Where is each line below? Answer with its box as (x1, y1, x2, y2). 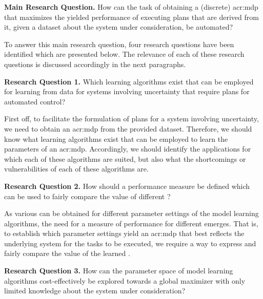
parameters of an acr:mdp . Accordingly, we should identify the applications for (4, 143, 251, 154)
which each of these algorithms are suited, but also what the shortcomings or (4, 153, 246, 164)
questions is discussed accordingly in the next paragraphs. (4, 58, 186, 69)
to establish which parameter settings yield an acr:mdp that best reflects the (4, 228, 245, 239)
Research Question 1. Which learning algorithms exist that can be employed (4, 76, 254, 87)
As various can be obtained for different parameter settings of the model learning (4, 208, 259, 219)
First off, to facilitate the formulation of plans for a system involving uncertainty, (4, 113, 259, 124)
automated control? (4, 96, 66, 106)
